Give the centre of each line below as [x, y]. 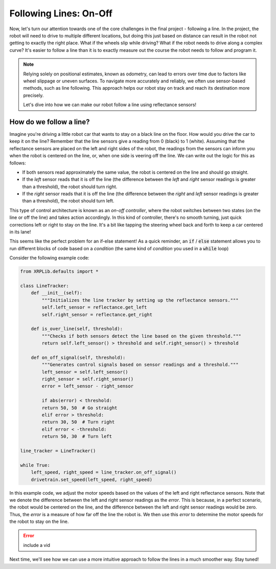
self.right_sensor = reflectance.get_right [97, 314]
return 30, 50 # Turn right [78, 422]
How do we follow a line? [50, 122]
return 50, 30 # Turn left [77, 436]
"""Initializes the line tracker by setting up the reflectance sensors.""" [140, 300]
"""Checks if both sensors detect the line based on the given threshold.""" [141, 336]
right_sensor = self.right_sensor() [88, 379]
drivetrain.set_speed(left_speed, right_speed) [92, 480]
